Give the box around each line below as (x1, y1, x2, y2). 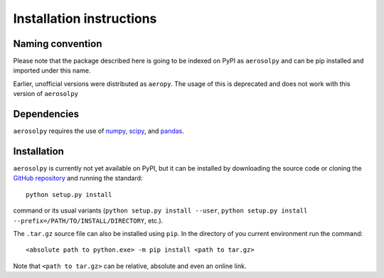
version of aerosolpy (13, 90, 78, 98)
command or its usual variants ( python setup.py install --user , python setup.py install (13, 206, 308, 215)
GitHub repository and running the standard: (13, 174, 143, 183)
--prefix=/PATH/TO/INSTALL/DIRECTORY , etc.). (13, 216, 164, 225)
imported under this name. (13, 66, 91, 75)
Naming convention (13, 38, 102, 50)
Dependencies (13, 108, 80, 120)
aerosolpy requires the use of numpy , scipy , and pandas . (13, 127, 185, 135)
